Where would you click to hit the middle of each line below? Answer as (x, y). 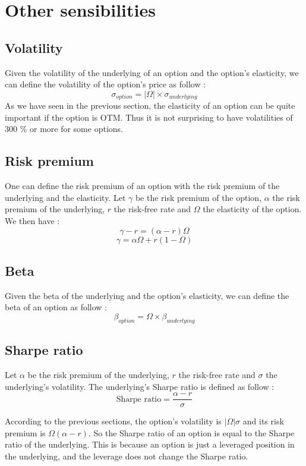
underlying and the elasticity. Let (65, 197)
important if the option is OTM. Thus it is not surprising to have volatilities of (149, 117)
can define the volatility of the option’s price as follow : (105, 84)
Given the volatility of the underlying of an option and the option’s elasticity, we (152, 72)
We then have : (32, 220)
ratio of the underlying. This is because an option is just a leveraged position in (150, 444)
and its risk (263, 421)
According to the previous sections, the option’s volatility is (113, 421)
